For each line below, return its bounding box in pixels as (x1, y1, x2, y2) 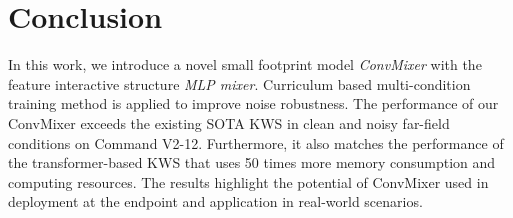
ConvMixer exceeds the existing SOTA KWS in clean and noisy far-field (8, 112, 450, 133)
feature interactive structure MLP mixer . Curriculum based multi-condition (8, 73, 471, 94)
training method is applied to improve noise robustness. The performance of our (8, 93, 499, 114)
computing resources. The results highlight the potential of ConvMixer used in (8, 171, 489, 192)
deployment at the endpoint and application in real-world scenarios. (8, 191, 423, 212)
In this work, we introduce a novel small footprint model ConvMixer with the (8, 54, 482, 75)
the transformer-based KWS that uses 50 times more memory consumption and (8, 152, 496, 173)
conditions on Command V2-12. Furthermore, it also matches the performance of (8, 132, 504, 153)
